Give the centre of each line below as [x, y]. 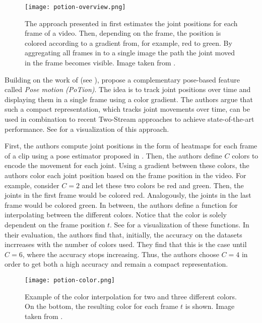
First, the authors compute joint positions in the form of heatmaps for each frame [131, 146]
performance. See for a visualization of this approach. [87, 129]
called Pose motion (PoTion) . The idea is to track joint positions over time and [128, 89]
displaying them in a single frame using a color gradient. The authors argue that [129, 99]
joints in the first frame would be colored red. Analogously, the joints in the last [128, 195]
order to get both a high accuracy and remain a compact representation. [116, 264]
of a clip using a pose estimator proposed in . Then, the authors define [113, 155]
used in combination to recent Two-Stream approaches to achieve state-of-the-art [129, 119]
